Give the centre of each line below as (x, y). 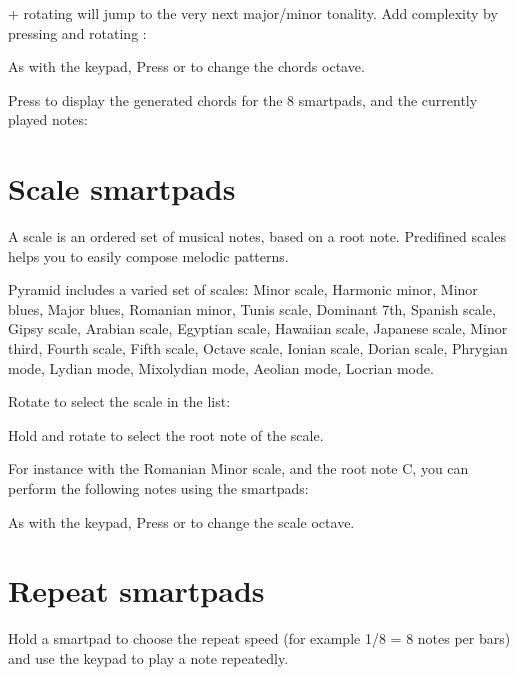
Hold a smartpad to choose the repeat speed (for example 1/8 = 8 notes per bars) (259, 638)
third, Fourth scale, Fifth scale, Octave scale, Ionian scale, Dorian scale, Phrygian (258, 348)
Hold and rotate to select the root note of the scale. (166, 434)
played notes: (48, 119)
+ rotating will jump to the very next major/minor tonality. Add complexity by (253, 13)
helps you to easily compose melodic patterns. (148, 255)
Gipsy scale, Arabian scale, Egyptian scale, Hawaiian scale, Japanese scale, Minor (258, 328)
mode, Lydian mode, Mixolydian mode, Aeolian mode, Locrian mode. (221, 367)
